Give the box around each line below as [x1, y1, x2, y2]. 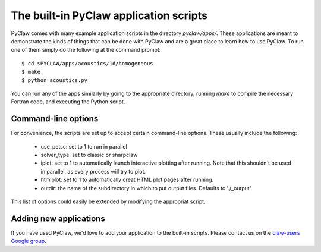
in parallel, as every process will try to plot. [40, 168, 146, 175]
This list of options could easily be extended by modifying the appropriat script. [11, 198, 206, 205]
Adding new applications [11, 213, 105, 223]
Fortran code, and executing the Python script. [11, 98, 125, 105]
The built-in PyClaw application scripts [11, 9, 208, 22]
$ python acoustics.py [21, 77, 88, 83]
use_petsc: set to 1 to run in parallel [40, 143, 127, 150]
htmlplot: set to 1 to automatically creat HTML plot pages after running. [40, 176, 214, 184]
